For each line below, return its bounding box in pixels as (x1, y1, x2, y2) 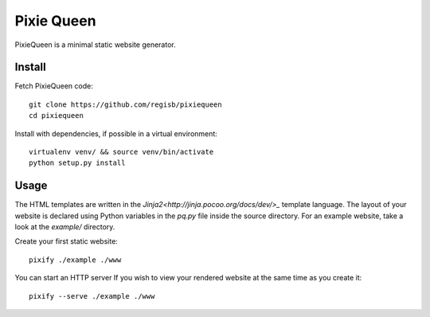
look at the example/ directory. (14, 222, 115, 232)
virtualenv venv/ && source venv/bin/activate (29, 147, 214, 157)
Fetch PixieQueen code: (14, 81, 93, 91)
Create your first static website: (14, 237, 119, 246)
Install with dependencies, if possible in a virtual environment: (14, 128, 218, 139)
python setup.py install (29, 158, 126, 167)
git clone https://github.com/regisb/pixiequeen (29, 100, 222, 109)
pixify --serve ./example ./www (29, 292, 155, 300)
